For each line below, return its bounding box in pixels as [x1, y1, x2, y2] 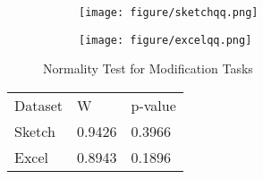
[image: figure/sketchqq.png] [79, 6, 259, 19]
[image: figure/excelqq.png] [79, 33, 252, 47]
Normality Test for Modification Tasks [43, 59, 253, 78]
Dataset [14, 94, 64, 115]
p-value [131, 94, 176, 115]
